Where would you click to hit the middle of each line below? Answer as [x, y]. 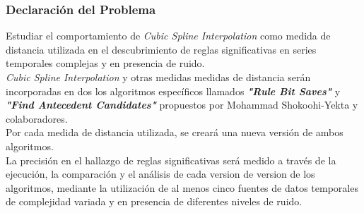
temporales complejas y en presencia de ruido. [105, 63]
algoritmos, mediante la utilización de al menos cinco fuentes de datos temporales [182, 187]
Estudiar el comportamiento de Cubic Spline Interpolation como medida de [168, 36]
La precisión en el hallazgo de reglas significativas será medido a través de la [171, 160]
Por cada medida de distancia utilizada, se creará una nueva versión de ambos [175, 132]
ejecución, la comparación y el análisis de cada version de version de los [160, 174]
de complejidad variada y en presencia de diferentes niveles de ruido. [154, 201]
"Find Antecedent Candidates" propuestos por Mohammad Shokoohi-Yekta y [182, 105]
